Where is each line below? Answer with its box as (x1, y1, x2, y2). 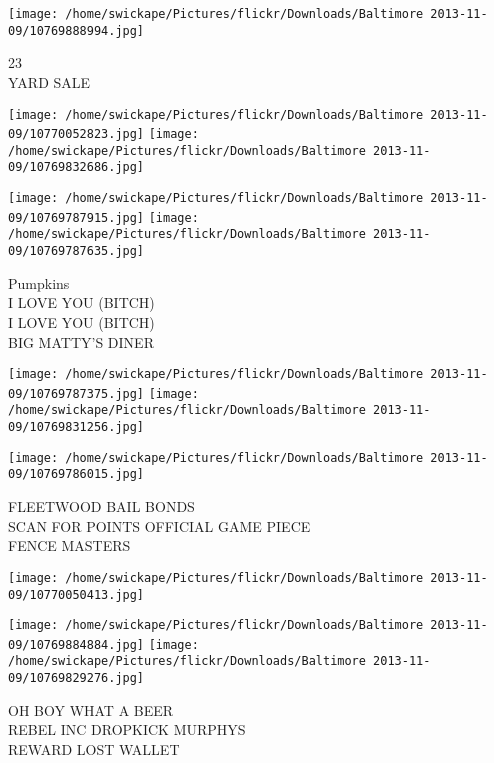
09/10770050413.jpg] (8, 587, 145, 602)
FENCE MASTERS (8, 535, 131, 556)
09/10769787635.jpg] (8, 244, 145, 259)
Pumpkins (8, 272, 70, 293)
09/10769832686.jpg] (8, 160, 145, 175)
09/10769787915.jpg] (8, 210, 145, 225)
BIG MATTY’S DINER (8, 331, 154, 352)
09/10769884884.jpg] (8, 637, 145, 652)
